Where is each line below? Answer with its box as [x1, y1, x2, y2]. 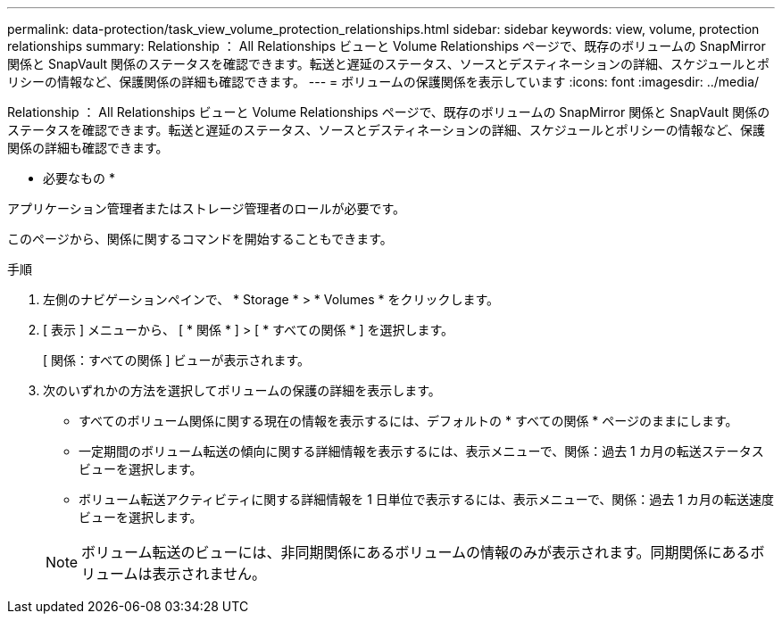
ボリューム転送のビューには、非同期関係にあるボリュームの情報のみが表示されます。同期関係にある [81, 543, 751, 561]
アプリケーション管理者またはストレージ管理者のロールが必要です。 [7, 201, 406, 216]
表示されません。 [152, 565, 267, 583]
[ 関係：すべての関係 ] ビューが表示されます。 [43, 352, 311, 368]
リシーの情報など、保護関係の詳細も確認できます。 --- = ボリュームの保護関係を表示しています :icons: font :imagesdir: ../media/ [7, 74, 760, 89]
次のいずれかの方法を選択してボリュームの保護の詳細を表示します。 [43, 383, 441, 398]
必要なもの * [43, 170, 115, 186]
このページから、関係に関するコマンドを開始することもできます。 [7, 231, 393, 246]
